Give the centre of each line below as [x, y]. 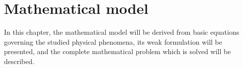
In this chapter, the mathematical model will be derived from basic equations [122, 32]
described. [19, 61]
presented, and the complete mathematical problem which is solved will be [118, 51]
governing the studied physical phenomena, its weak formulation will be [113, 41]
